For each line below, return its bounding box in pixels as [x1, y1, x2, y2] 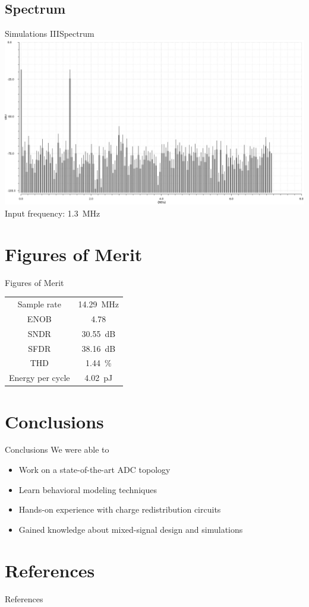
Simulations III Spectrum [5, 27, 94, 40]
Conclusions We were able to [5, 443, 109, 456]
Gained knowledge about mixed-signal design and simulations [18, 523, 243, 535]
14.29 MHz [78, 298, 119, 310]
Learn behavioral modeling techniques [18, 483, 157, 495]
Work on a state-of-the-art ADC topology [18, 463, 171, 476]
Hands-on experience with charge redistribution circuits [18, 503, 221, 516]
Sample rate [17, 298, 61, 310]
